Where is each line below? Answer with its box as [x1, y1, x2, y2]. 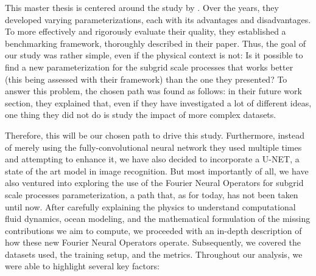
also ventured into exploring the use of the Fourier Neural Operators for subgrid [5, 176, 304, 189]
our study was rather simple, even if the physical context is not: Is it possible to [5, 49, 303, 61]
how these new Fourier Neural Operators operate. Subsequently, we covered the [5, 236, 301, 249]
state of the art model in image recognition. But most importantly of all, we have [5, 164, 309, 177]
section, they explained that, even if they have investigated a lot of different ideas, [5, 96, 312, 109]
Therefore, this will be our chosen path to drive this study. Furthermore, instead [5, 128, 305, 141]
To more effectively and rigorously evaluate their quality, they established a [5, 25, 286, 38]
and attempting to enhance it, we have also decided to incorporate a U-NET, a [5, 153, 300, 165]
